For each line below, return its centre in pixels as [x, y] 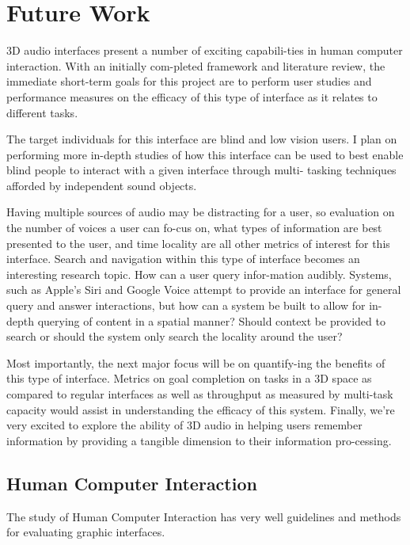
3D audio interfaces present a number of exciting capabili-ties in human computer [205, 50]
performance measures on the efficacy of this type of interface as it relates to [192, 96]
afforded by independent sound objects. [102, 185]
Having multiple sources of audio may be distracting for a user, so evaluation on [201, 212]
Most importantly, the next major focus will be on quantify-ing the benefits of [196, 362]
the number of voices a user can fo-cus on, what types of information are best [194, 228]
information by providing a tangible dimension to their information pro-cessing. [199, 440]
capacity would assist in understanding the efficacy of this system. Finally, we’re [201, 409]
